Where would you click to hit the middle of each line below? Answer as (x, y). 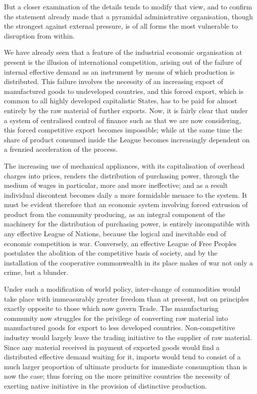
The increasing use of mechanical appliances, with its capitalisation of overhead (124, 165)
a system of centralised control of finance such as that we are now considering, (123, 120)
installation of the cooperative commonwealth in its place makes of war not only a (128, 262)
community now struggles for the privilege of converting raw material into (116, 318)
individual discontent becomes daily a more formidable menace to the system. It (126, 195)
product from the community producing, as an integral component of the (115, 214)
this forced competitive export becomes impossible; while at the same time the (123, 130)
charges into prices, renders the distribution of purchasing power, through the (122, 175)
